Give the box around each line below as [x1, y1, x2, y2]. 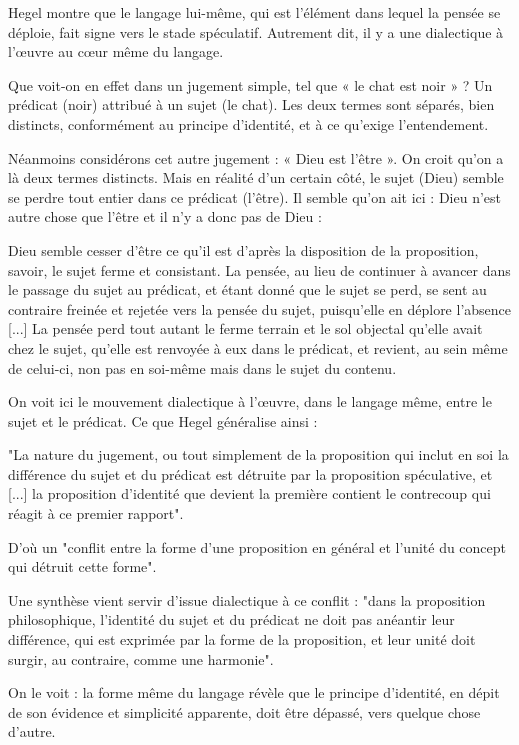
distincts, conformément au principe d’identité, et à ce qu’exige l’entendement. [8, 113, 489, 134]
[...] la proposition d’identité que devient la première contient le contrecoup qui [8, 483, 491, 504]
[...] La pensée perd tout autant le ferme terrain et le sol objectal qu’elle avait [8, 318, 483, 339]
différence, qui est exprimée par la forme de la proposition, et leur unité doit [8, 629, 476, 650]
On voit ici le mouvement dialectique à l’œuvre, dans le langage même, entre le [8, 391, 492, 412]
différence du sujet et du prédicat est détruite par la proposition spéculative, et [8, 463, 493, 484]
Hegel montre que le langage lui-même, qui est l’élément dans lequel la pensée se [8, 2, 501, 22]
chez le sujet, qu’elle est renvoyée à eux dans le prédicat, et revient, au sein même [8, 337, 508, 358]
